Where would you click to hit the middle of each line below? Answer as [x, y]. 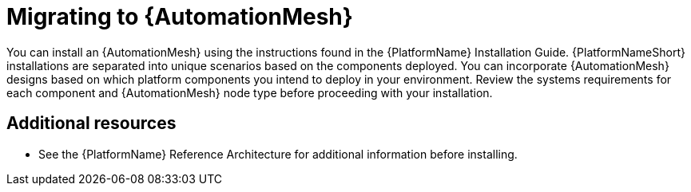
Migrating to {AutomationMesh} [180, 17]
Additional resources [91, 123]
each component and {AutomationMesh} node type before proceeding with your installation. [250, 92]
